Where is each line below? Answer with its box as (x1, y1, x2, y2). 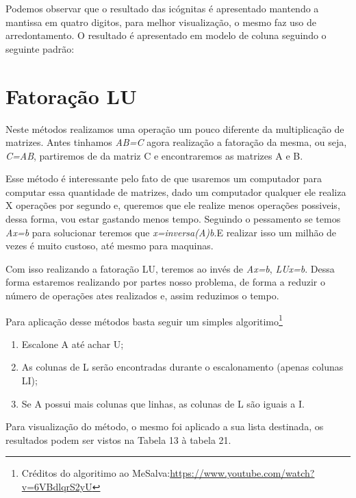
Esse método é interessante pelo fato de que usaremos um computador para (5, 171, 322, 186)
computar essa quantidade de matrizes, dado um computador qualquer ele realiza (5, 184, 346, 199)
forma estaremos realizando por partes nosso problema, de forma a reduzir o (5, 275, 325, 289)
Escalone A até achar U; (21, 336, 124, 351)
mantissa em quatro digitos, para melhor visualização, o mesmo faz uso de (5, 14, 316, 29)
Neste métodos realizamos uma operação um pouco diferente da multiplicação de (5, 121, 344, 136)
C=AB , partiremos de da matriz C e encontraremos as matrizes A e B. (5, 148, 303, 162)
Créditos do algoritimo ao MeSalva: (21, 466, 170, 480)
